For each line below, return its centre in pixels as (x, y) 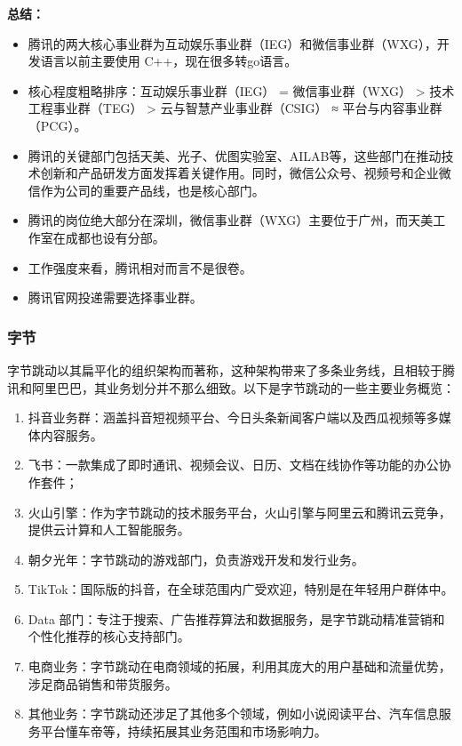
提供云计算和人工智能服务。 (109, 529)
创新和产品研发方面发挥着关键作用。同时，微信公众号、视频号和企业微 (246, 173)
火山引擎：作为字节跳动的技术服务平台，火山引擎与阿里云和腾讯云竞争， (239, 512)
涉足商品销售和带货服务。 (103, 683)
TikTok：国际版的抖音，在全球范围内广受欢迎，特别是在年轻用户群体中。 (241, 589)
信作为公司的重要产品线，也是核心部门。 (146, 190)
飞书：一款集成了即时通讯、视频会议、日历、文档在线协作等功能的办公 (233, 465)
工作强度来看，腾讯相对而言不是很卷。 (140, 267)
